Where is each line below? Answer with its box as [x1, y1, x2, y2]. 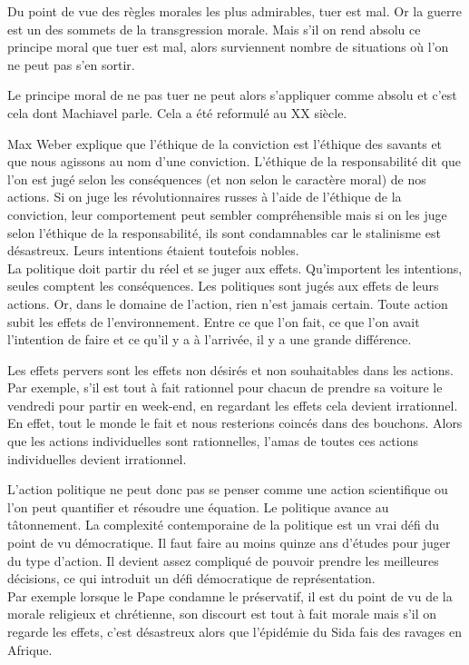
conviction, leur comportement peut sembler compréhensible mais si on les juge [7, 204, 447, 223]
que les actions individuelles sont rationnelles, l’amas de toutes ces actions [7, 432, 418, 451]
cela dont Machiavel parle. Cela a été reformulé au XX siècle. [7, 103, 347, 122]
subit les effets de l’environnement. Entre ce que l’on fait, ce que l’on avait [7, 312, 420, 331]
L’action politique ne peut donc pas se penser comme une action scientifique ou [7, 480, 448, 499]
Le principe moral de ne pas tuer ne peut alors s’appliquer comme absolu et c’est [7, 85, 457, 104]
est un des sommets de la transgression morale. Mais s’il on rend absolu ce [7, 19, 421, 38]
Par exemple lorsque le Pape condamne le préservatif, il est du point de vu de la [7, 586, 453, 605]
